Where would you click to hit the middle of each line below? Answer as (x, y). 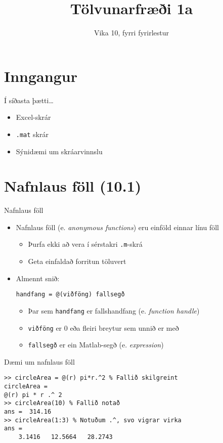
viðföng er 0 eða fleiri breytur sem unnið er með (103, 327)
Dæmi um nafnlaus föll (39, 361)
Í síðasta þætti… (29, 100)
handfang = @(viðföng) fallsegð (70, 295)
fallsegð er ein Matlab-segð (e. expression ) (96, 345)
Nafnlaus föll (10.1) (73, 186)
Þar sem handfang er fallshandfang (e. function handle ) (114, 310)
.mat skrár (32, 134)
